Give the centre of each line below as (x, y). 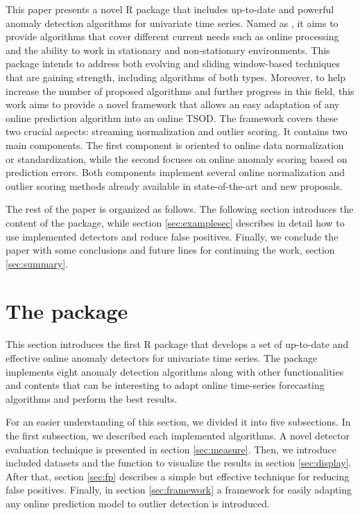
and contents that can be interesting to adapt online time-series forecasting (165, 385)
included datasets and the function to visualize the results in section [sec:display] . (179, 463)
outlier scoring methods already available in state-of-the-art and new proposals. (174, 185)
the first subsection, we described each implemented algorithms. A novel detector (178, 435)
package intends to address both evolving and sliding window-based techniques (173, 63)
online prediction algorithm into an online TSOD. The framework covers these (172, 117)
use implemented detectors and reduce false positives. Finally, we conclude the (172, 236)
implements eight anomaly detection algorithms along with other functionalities (175, 371)
